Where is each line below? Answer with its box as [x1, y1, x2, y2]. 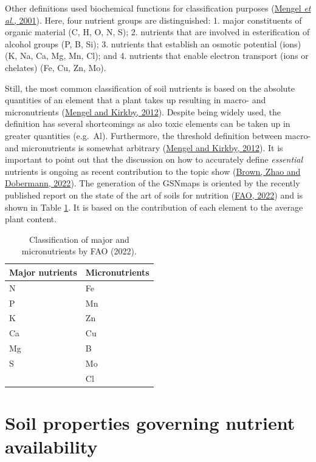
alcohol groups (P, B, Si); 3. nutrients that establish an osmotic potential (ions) [5, 37, 301, 50]
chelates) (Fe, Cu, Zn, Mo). [5, 61, 106, 73]
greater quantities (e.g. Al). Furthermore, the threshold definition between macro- [5, 129, 311, 141]
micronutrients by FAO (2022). [21, 245, 137, 257]
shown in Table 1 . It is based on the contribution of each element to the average [5, 200, 303, 213]
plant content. [5, 212, 57, 225]
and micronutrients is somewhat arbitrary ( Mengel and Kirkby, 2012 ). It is [5, 141, 283, 154]
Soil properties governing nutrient [5, 410, 295, 435]
